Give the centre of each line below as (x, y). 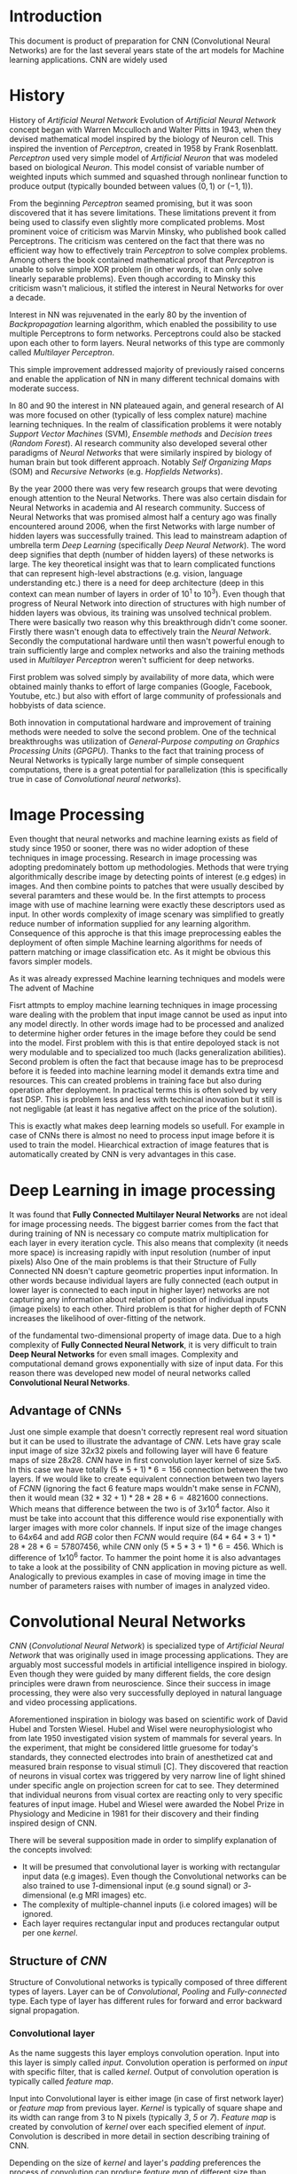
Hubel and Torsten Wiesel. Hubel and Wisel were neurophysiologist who (141, 1729)
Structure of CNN (58, 1961)
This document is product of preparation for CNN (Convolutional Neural (140, 41)
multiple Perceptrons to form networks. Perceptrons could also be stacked (145, 333)
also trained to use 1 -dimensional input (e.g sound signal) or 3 (135, 1886)
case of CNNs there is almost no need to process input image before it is (142, 1136)
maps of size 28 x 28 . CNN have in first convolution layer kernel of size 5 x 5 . (145, 1460)
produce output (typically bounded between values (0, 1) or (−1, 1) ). (131, 186)
